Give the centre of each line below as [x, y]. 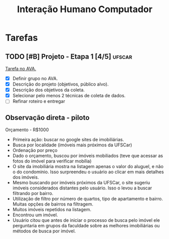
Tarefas [21, 38]
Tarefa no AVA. [21, 69]
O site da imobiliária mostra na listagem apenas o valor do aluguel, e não [88, 167]
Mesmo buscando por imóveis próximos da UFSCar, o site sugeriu [81, 183]
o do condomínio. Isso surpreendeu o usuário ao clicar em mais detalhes [88, 172]
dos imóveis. [26, 177]
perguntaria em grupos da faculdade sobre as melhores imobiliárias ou [86, 226]
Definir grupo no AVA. [35, 78]
